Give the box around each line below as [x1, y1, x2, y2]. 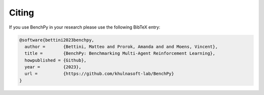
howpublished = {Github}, [24, 57, 87, 63]
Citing [9, 7, 34, 18]
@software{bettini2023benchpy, [19, 37, 95, 43]
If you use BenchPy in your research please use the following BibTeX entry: [9, 24, 161, 30]
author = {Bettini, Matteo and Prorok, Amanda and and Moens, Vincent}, [24, 44, 218, 49]
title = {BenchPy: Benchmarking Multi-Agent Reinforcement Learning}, [24, 51, 216, 56]
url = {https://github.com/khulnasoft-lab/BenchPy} [24, 71, 175, 77]
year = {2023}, [24, 64, 82, 70]
